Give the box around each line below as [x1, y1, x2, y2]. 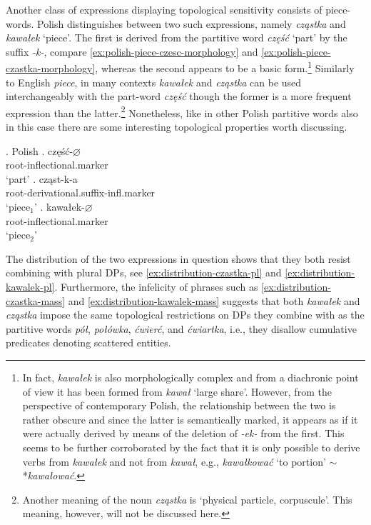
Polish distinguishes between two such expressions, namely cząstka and [37, 16, 346, 31]
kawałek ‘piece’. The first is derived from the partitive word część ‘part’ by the [6, 30, 347, 45]
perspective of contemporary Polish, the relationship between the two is [22, 398, 336, 413]
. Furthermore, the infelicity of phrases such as [54, 279, 258, 294]
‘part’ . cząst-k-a [6, 171, 78, 186]
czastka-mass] [6, 293, 66, 308]
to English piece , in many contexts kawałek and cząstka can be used [6, 74, 302, 89]
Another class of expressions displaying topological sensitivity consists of [6, 2, 322, 16]
